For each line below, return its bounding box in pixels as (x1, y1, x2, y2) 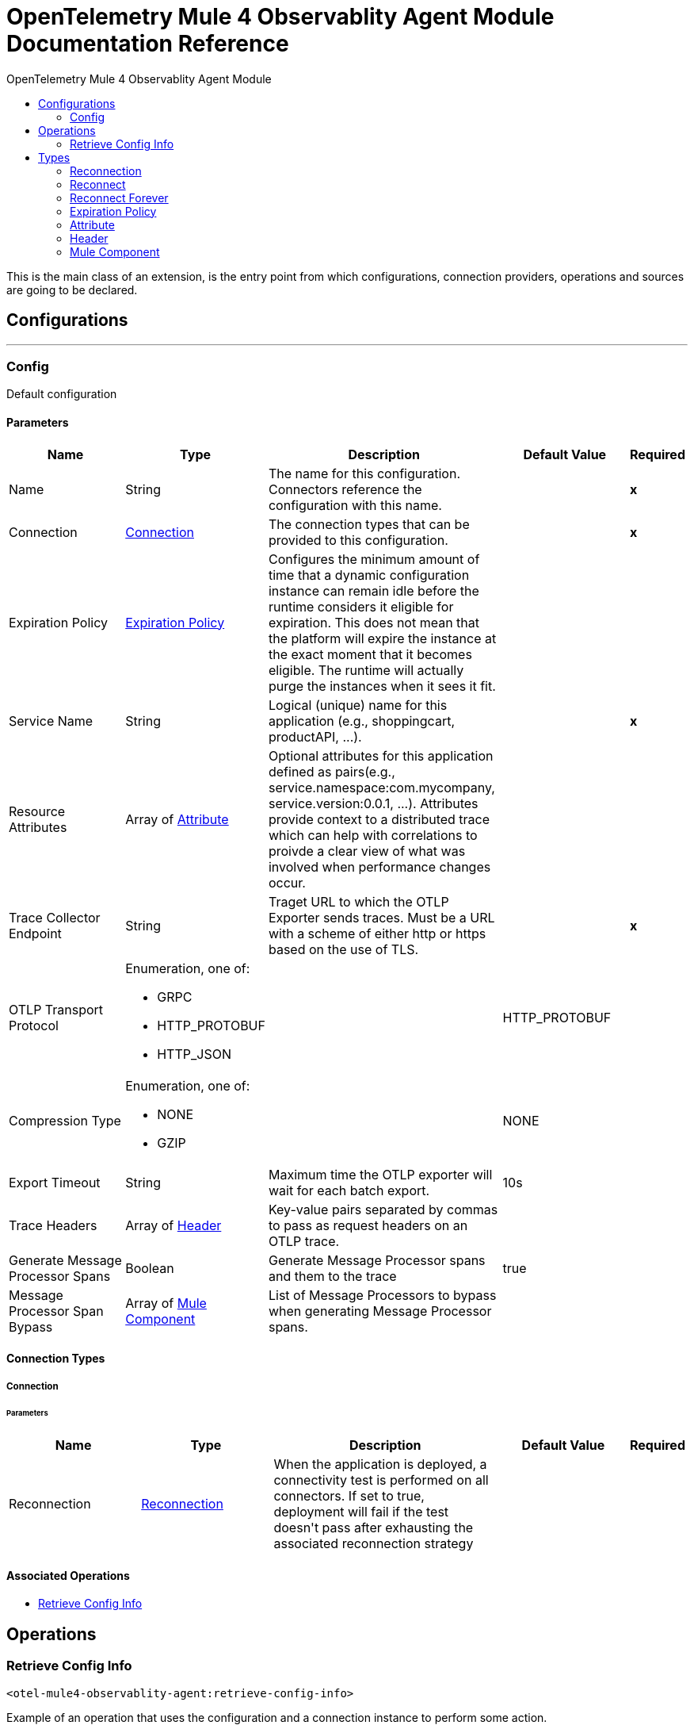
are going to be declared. (6, 282, 138, 297)
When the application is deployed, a (273, 1456, 487, 1473)
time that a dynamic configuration (268, 566, 470, 583)
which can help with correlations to (268, 826, 478, 843)
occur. (268, 874, 306, 891)
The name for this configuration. (268, 465, 460, 481)
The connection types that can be (268, 516, 470, 532)
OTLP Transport (9, 1001, 104, 1018)
